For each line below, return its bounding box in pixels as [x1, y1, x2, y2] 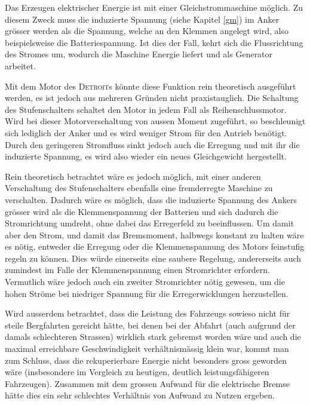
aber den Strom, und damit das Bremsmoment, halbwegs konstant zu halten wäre [5, 228, 304, 241]
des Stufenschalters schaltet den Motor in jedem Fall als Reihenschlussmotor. [5, 103, 287, 115]
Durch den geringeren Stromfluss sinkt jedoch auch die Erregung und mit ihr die [5, 138, 300, 151]
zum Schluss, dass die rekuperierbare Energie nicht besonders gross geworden [5, 354, 287, 366]
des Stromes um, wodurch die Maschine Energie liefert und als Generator [5, 48, 273, 60]
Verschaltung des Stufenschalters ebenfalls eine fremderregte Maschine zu [5, 182, 273, 194]
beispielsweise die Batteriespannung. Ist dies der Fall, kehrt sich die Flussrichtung [5, 36, 303, 48]
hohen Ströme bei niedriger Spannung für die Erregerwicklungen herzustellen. [5, 287, 288, 299]
